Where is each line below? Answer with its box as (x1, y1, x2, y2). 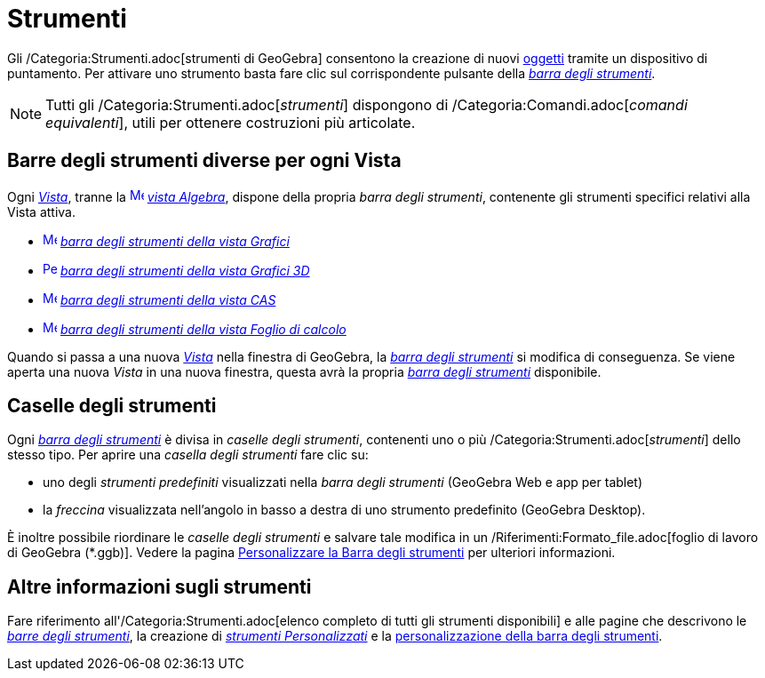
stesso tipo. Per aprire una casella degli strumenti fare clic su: (7, 447, 369, 463)
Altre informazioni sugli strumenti (7, 575, 312, 598)
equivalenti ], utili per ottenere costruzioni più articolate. (45, 113, 416, 132)
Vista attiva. (7, 203, 76, 219)
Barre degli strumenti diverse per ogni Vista (7, 149, 402, 172)
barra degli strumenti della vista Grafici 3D (60, 262, 310, 278)
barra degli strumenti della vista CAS (60, 291, 276, 307)
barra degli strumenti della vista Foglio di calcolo (60, 321, 347, 337)
